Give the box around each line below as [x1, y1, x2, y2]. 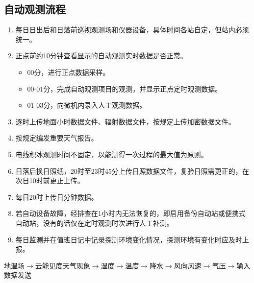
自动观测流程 [4, 1, 66, 17]
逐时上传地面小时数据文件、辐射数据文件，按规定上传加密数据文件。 [15, 116, 235, 126]
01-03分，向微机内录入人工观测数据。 [27, 100, 147, 110]
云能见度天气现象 [35, 260, 90, 270]
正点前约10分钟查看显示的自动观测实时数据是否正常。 [15, 50, 187, 61]
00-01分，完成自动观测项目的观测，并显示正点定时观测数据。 [27, 83, 222, 94]
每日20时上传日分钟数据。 [15, 191, 98, 202]
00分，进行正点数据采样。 [27, 67, 110, 77]
